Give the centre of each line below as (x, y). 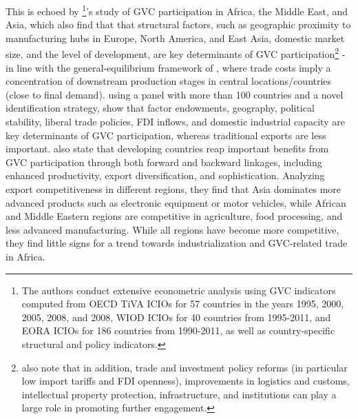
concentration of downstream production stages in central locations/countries (169, 81)
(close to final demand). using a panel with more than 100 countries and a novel (175, 94)
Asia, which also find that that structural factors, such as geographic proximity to (178, 24)
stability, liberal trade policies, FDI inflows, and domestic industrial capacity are (175, 122)
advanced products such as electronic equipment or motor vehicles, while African (176, 202)
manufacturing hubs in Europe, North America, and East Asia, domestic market (175, 38)
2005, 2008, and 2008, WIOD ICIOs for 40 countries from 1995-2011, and (176, 317)
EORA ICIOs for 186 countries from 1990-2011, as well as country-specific (178, 330)
